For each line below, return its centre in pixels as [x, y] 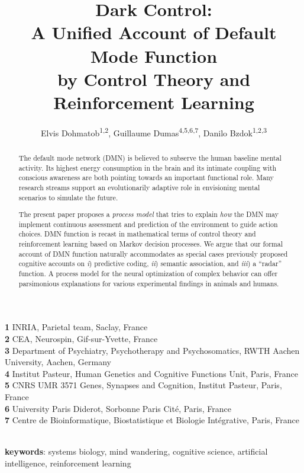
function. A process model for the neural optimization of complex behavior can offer [148, 274]
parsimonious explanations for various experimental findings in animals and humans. [149, 283]
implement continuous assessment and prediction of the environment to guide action [148, 224]
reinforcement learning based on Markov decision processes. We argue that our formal [151, 244]
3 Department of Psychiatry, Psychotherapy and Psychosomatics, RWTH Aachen [152, 350]
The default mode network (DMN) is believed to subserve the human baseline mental [150, 157]
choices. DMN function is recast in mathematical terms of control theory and [137, 234]
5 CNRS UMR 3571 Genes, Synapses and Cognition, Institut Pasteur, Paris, [143, 385]
